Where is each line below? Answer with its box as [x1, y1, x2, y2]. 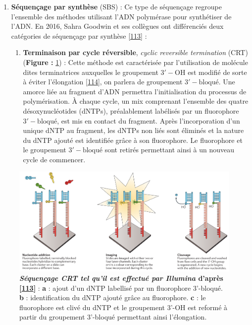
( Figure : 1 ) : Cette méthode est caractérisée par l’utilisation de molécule [23, 57, 248, 67]
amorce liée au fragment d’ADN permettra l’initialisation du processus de [23, 86, 247, 96]
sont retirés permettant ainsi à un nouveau [104, 144, 234, 155]
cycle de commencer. [23, 154, 86, 164]
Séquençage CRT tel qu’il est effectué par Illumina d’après [19, 273, 223, 283]
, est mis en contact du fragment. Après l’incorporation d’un [57, 115, 240, 126]
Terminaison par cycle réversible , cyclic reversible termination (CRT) [23, 47, 248, 58]
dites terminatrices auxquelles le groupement [23, 66, 158, 77]
